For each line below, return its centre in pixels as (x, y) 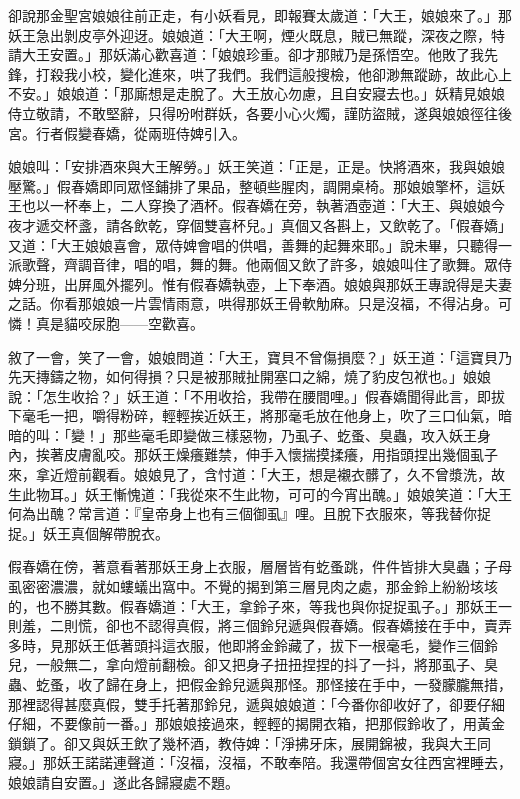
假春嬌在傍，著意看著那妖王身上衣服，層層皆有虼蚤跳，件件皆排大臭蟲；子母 (260, 566)
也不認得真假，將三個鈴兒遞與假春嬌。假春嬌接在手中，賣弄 (315, 625)
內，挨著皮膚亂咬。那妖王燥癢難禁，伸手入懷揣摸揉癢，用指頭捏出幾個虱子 (253, 454)
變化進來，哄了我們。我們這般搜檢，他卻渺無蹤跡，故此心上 (315, 73)
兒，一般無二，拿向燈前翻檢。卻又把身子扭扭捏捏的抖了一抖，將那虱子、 (246, 664)
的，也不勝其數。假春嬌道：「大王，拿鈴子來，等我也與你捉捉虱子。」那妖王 (253, 605)
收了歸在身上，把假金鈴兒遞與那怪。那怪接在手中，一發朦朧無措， (294, 684)
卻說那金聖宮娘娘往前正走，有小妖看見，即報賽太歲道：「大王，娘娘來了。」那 (260, 15)
